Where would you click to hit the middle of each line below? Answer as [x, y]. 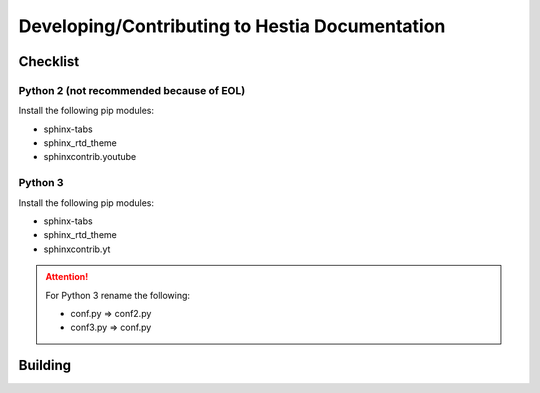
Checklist [49, 61]
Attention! [67, 277]
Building [45, 365]
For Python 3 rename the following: [117, 295]
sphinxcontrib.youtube [90, 157]
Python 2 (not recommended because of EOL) [132, 90]
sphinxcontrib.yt [77, 249]
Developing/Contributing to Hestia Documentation [232, 26]
